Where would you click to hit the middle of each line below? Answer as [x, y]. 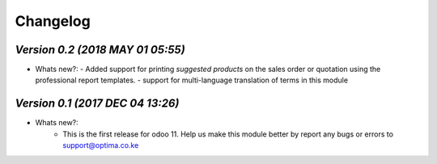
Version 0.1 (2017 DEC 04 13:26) [97, 104]
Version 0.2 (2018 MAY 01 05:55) [100, 50]
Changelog [53, 21]
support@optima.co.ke [101, 145]
